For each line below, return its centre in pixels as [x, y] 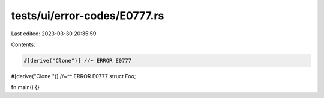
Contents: [23, 44]
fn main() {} [25, 87]
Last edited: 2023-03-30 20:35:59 [54, 34]
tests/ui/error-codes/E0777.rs [88, 16]
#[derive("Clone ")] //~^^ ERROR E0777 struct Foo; [73, 76]
